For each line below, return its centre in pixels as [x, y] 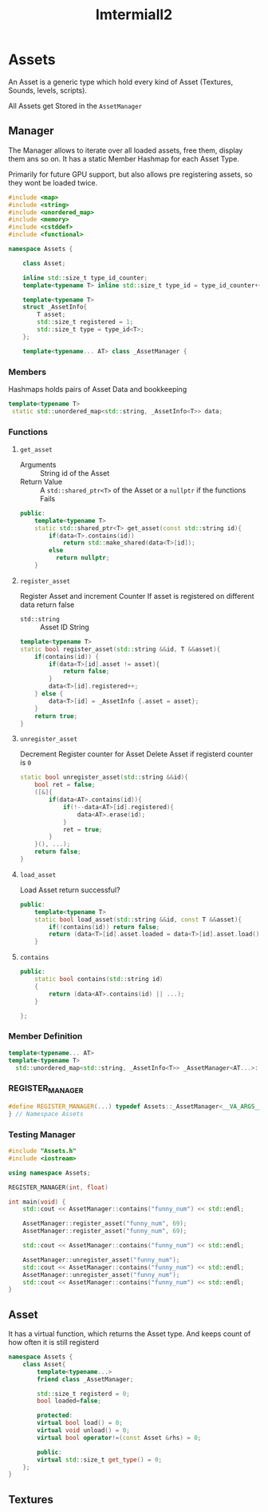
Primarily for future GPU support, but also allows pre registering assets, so [130, 174]
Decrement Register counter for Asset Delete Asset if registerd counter [136, 754]
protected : [55, 1416]
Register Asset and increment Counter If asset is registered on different [137, 596]
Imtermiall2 [134, 15]
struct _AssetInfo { [55, 307]
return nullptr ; [83, 558]
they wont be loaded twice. [53, 182]
